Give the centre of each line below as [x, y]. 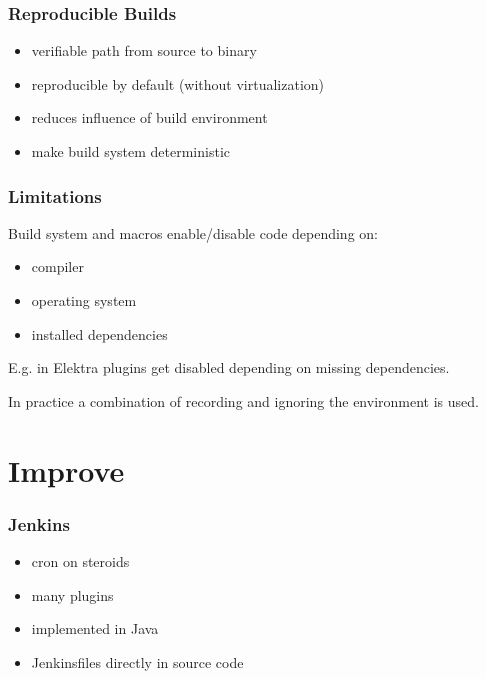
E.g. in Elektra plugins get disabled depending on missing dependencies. [229, 367]
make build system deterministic [130, 151]
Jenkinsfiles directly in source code [137, 661]
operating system [84, 300]
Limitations [55, 195]
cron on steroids [80, 560]
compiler [57, 266]
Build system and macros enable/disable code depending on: [193, 232]
